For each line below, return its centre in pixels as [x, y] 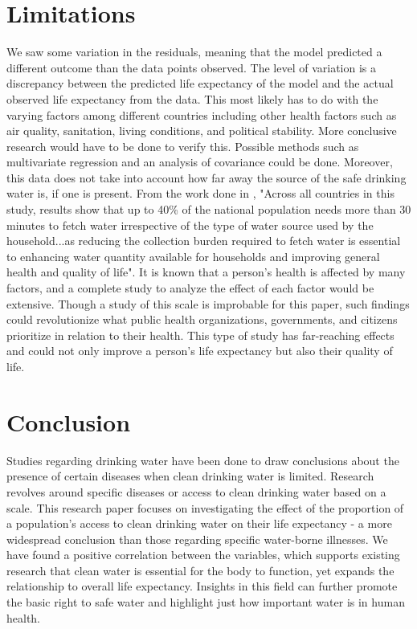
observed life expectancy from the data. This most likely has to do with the [192, 98]
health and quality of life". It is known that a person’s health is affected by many [206, 272]
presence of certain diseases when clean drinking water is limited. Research [190, 476]
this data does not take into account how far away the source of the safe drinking [206, 177]
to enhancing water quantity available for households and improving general [193, 256]
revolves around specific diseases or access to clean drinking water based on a [196, 491]
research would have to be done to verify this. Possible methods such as [183, 146]
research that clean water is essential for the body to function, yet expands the [200, 570]
